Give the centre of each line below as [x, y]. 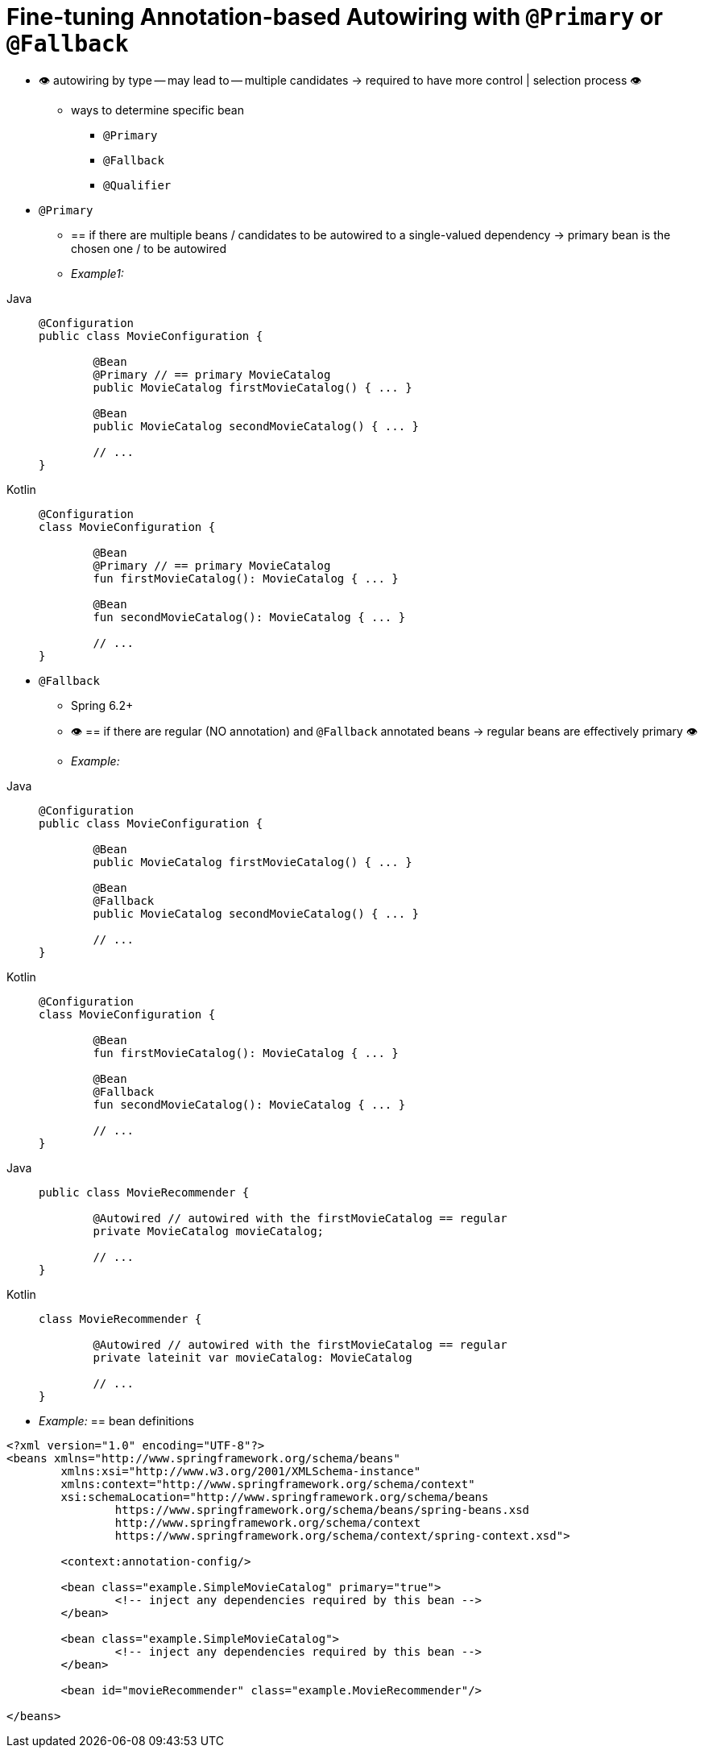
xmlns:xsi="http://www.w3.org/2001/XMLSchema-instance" [241, 1471]
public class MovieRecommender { [144, 1192]
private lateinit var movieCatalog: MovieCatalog [253, 1357]
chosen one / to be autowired [149, 248]
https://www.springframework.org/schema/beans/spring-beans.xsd [322, 1509]
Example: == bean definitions [117, 1420]
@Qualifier [137, 185]
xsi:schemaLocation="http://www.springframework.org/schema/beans [275, 1497]
